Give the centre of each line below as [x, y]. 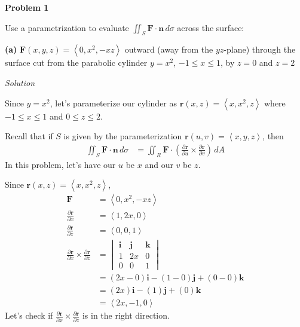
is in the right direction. [126, 315]
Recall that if [29, 136]
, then [273, 136]
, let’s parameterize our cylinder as [114, 103]
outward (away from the [169, 49]
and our [159, 164]
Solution [20, 82]
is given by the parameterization [123, 136]
